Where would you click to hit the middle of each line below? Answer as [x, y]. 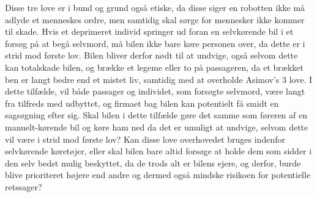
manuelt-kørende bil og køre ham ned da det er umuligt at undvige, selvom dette [157, 127]
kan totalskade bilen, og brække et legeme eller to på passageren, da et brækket [155, 67]
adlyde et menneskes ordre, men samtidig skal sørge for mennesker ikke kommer [155, 19]
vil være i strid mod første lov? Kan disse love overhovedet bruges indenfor [145, 139]
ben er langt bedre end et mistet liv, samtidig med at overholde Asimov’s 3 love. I [159, 79]
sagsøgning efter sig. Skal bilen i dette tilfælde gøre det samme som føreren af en [156, 115]
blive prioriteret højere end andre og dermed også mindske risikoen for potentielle [158, 175]
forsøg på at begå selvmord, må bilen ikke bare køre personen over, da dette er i [155, 43]
